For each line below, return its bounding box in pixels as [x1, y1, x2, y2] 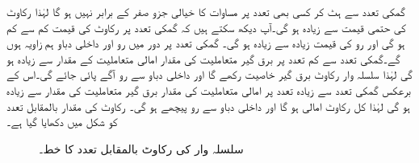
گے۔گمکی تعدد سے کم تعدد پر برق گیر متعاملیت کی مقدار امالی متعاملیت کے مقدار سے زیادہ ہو [6, 50, 400, 67]
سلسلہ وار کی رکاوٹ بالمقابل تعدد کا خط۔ [39, 140, 244, 157]
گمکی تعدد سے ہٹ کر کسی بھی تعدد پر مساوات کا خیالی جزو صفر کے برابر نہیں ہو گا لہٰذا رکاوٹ [6, 3, 405, 19]
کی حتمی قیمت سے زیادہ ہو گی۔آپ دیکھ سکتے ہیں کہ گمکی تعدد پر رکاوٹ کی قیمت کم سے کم [6, 18, 406, 35]
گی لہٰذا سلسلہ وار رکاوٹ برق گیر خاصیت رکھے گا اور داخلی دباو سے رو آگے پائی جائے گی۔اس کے [6, 66, 413, 83]
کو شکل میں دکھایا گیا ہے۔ [6, 113, 118, 130]
